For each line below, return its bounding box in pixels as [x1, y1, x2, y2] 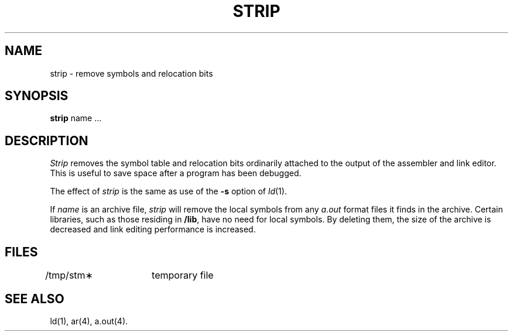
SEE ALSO [5, 291, 64, 306]
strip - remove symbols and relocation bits [50, 68, 213, 78]
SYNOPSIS [5, 88, 69, 104]
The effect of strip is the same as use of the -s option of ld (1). [50, 186, 287, 197]
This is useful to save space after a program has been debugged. [50, 168, 302, 179]
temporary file [152, 269, 214, 282]
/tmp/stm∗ [45, 269, 93, 282]
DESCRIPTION [5, 133, 88, 148]
